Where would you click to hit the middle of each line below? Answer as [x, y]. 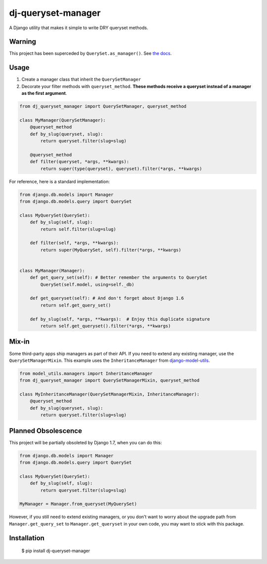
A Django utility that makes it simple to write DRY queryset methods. [79, 28]
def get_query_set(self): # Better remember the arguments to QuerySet [119, 278]
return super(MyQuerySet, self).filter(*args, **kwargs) [111, 250]
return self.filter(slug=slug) [78, 229]
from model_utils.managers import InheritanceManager [86, 373]
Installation [27, 538]
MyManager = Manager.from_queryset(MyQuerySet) [78, 504]
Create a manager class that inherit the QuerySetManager [81, 80]
